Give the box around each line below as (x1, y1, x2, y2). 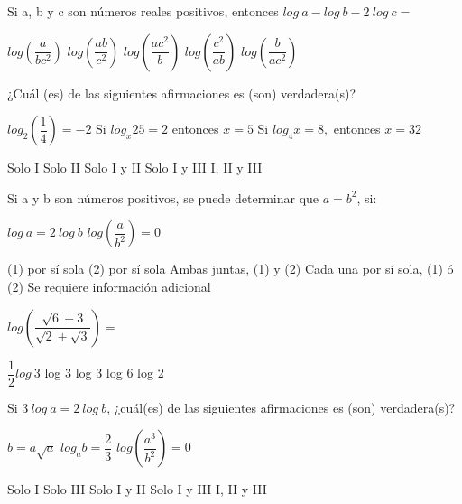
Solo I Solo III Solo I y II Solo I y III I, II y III (7, 480, 267, 499)
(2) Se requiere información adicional (7, 276, 211, 295)
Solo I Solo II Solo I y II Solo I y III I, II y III (7, 158, 263, 177)
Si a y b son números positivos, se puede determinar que (7, 188, 319, 207)
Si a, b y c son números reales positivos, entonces (7, 2, 279, 20)
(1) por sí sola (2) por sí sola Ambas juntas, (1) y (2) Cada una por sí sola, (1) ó (7, 259, 454, 278)
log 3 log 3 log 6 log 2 (44, 363, 164, 382)
